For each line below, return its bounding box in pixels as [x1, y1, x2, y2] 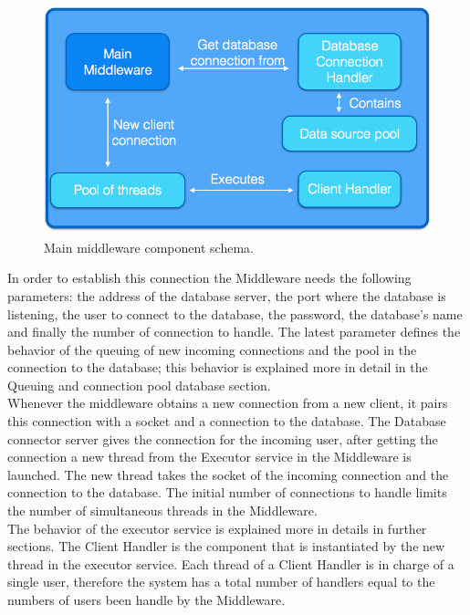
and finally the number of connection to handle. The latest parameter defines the [7, 322, 461, 341]
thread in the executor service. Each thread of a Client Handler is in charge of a [7, 554, 454, 573]
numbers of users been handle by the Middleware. [7, 590, 286, 609]
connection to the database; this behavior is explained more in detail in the [7, 358, 428, 377]
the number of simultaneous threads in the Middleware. [7, 501, 318, 520]
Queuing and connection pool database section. [7, 375, 271, 394]
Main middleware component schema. [44, 237, 254, 256]
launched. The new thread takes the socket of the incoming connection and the [7, 464, 449, 484]
